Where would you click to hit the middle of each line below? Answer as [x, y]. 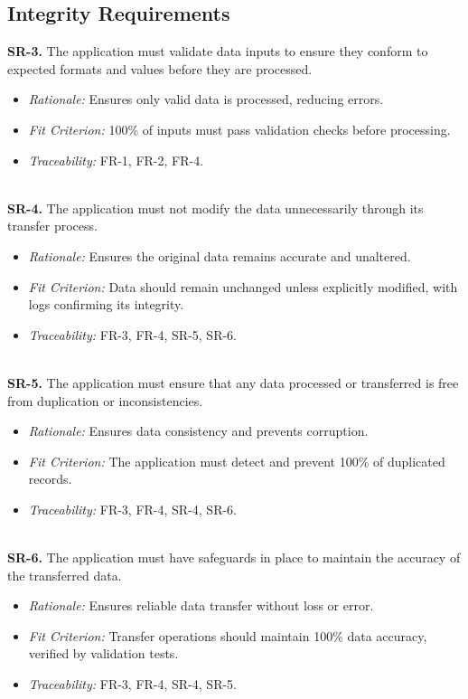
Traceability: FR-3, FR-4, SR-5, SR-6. [133, 334]
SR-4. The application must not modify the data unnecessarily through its [215, 208]
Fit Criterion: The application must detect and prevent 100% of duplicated [237, 461]
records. [50, 479]
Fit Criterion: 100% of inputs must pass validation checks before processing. [239, 129]
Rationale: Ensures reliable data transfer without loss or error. [201, 605]
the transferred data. [65, 575]
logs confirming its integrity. [106, 304]
